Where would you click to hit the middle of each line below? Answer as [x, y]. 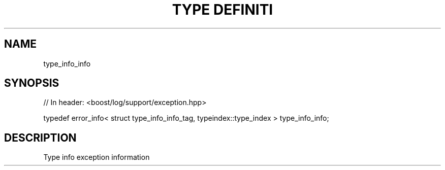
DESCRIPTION [40, 138]
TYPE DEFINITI [222, 10]
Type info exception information [97, 157]
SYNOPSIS [32, 83]
